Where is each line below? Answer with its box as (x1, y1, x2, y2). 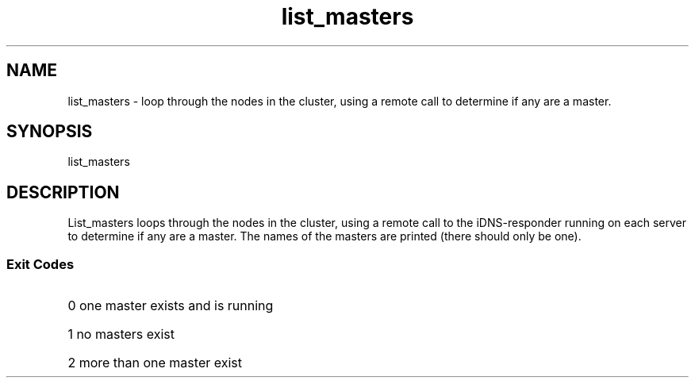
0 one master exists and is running (67, 298, 274, 314)
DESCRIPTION (6, 182, 120, 202)
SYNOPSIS (6, 121, 93, 142)
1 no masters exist (67, 326, 175, 343)
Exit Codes (6, 255, 75, 272)
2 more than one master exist (67, 355, 242, 371)
